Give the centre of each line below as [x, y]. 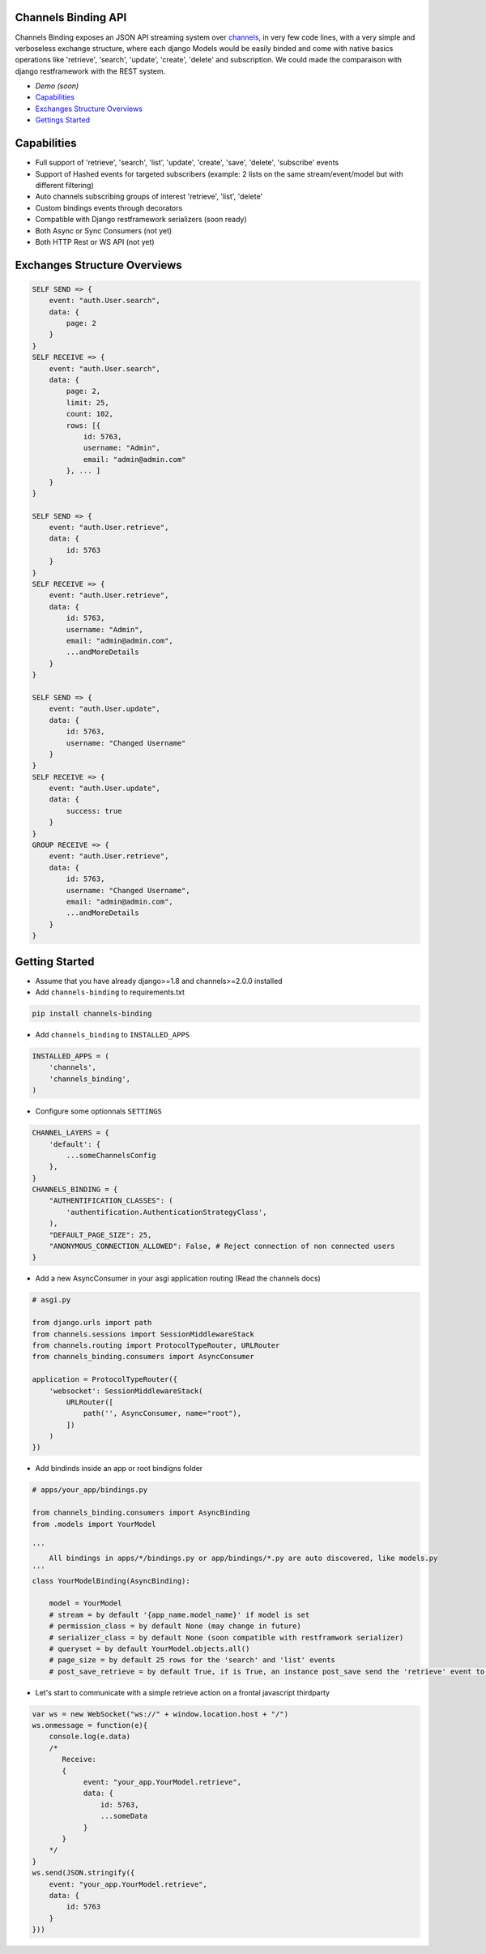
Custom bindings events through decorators [109, 207]
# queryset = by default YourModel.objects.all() [149, 1648]
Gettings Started [63, 120]
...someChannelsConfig [111, 1155]
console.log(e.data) [90, 1737]
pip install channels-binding [92, 1014]
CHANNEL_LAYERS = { [70, 1133]
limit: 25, [87, 402]
